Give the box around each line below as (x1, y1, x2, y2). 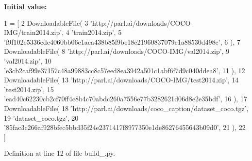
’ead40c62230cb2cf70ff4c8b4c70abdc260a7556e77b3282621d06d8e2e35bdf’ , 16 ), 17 (4, 94, 247, 104)
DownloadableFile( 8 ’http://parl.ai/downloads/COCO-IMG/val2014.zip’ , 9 (4, 46, 230, 56)
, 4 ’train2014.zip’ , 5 (62, 27, 122, 37)
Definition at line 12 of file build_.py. (4, 148, 115, 158)
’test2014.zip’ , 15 (4, 84, 54, 94)
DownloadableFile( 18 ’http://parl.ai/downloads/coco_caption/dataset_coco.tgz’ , (4, 103, 249, 113)
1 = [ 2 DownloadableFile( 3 (4, 17, 88, 28)
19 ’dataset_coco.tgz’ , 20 (4, 113, 79, 123)
